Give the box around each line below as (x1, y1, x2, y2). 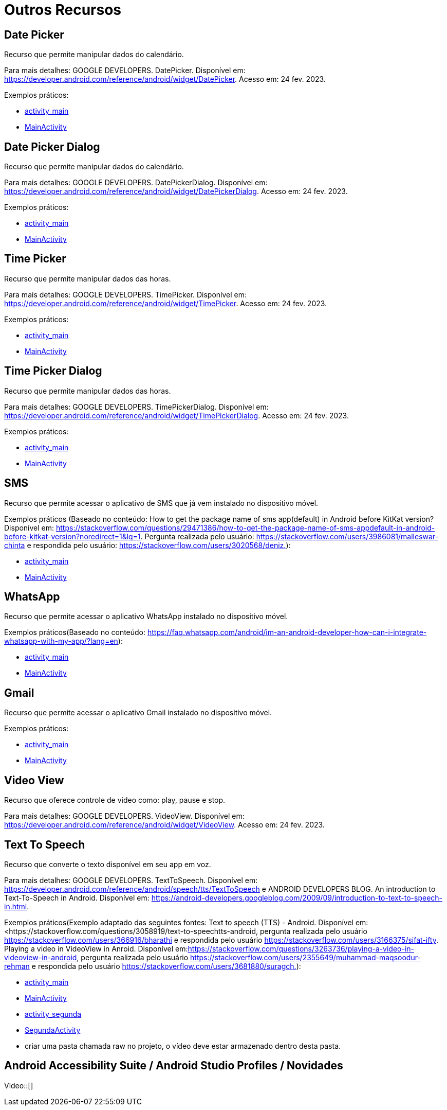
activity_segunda (25, 1009, 82, 1018)
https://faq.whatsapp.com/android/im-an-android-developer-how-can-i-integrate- (147, 628, 427, 637)
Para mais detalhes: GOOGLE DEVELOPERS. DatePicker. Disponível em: (4, 66, 246, 75)
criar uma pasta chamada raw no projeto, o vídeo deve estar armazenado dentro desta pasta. (25, 1041, 341, 1050)
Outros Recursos (4, 1, 122, 19)
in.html (4, 902, 27, 911)
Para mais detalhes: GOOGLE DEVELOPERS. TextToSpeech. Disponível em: (4, 875, 258, 885)
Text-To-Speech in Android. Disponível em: (4, 893, 150, 902)
